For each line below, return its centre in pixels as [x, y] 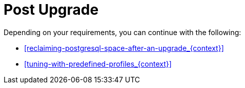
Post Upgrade [51, 10]
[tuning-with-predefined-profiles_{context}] [98, 64]
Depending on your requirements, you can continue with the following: [122, 32]
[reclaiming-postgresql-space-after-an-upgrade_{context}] [124, 48]
